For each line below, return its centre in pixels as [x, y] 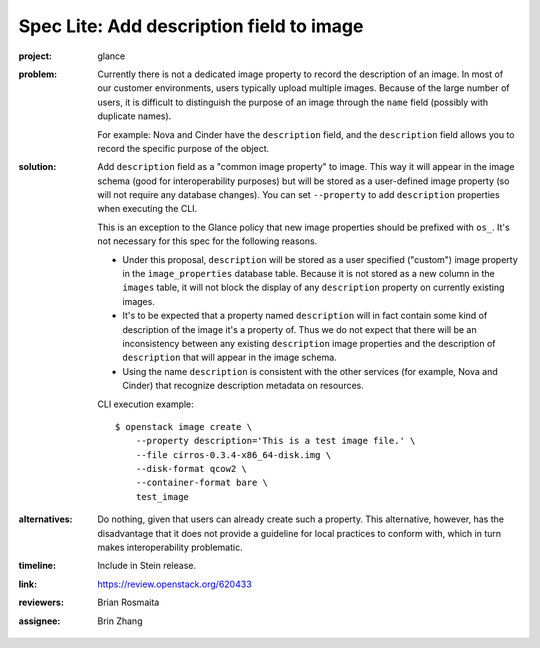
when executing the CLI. [147, 209]
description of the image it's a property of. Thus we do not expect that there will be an [299, 329]
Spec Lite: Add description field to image [191, 26]
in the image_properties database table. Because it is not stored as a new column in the [308, 274]
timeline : [37, 566]
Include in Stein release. [147, 566]
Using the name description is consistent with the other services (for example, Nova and [310, 371]
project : [35, 56]
